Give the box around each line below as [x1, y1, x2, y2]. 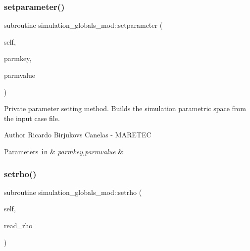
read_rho [4, 220, 33, 231]
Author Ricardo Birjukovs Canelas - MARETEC [4, 129, 151, 140]
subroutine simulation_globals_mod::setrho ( [4, 187, 142, 197]
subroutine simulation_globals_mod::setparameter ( [4, 20, 163, 30]
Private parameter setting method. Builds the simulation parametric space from [4, 103, 246, 114]
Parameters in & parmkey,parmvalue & [4, 146, 123, 156]
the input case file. [4, 113, 60, 123]
